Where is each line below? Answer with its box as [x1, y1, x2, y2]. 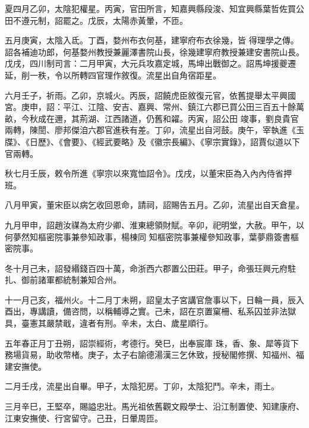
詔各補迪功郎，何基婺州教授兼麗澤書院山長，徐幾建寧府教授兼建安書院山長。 [5, 45, 304, 58]
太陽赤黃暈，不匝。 [112, 14, 188, 26]
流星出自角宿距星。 [146, 68, 221, 81]
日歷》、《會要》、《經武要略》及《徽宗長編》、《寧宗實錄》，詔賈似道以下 [29, 135, 300, 147]
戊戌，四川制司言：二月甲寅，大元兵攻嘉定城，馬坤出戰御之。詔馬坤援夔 [5, 57, 288, 70]
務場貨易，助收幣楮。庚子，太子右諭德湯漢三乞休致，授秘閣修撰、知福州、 [5, 348, 296, 361]
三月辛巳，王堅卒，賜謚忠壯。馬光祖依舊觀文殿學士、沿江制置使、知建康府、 [5, 400, 304, 413]
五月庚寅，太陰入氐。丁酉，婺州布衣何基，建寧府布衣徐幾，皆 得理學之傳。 [5, 34, 299, 46]
